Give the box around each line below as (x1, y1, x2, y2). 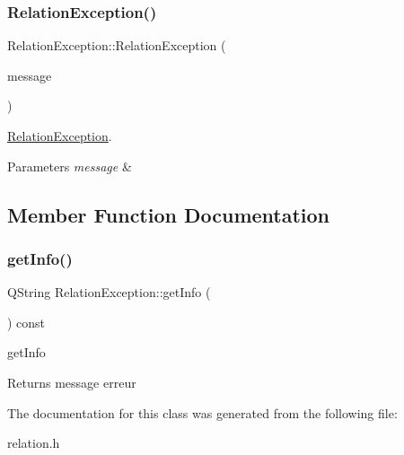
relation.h (7, 433, 60, 452)
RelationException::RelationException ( (7, 36, 226, 55)
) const (7, 312, 46, 331)
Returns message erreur (7, 372, 136, 391)
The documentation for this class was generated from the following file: (7, 403, 398, 422)
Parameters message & (7, 156, 132, 175)
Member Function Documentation (7, 200, 330, 228)
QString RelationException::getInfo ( (7, 283, 211, 302)
